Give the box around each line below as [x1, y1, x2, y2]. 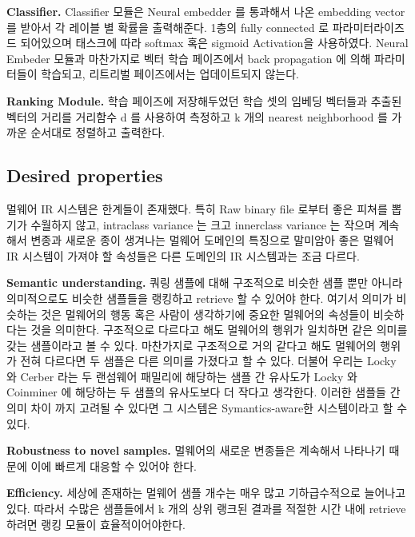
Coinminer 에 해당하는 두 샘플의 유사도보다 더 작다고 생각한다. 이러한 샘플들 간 [6, 384, 401, 400]
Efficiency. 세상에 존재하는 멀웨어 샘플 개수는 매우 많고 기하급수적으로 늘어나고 [6, 484, 406, 501]
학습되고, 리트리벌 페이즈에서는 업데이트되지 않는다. [41, 66, 299, 82]
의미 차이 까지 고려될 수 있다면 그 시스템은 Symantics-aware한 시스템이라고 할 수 [6, 400, 408, 416]
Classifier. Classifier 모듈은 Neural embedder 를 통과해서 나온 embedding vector [6, 3, 405, 19]
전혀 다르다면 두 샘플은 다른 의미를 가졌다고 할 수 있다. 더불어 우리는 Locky [20, 352, 397, 369]
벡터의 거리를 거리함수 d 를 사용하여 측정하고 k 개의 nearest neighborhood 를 [6, 108, 388, 125]
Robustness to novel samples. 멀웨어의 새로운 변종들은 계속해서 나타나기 [6, 442, 385, 459]
